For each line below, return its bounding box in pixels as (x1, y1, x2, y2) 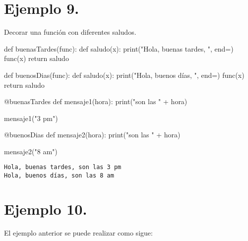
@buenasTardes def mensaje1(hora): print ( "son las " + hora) (4, 96, 187, 107)
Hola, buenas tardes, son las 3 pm (4, 164, 122, 171)
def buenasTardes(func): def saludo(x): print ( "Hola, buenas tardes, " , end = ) (4, 43, 234, 54)
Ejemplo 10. (4, 198, 87, 219)
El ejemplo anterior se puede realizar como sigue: (4, 227, 153, 238)
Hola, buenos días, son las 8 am (4, 172, 114, 180)
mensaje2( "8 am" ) (4, 146, 58, 156)
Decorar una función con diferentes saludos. (4, 27, 136, 37)
